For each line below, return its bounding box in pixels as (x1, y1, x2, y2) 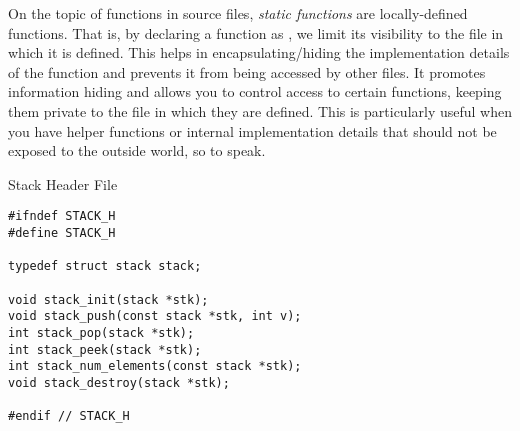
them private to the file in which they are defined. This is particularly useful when (8, 100, 513, 121)
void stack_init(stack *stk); (8, 292, 209, 307)
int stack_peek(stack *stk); (8, 342, 202, 357)
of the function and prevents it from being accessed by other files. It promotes (8, 61, 486, 82)
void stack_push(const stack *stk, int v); (8, 309, 302, 324)
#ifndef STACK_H (8, 209, 116, 224)
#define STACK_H (8, 226, 116, 240)
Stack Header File (8, 173, 118, 194)
